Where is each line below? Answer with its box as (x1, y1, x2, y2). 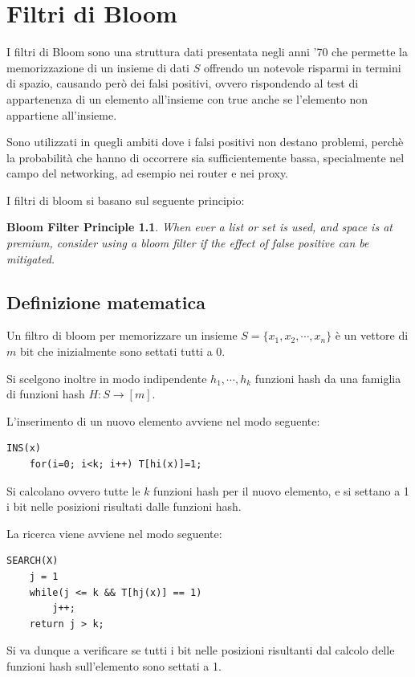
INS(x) (6, 442, 41, 455)
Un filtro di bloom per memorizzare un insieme (6, 327, 238, 344)
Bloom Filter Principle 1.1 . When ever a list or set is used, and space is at (6, 218, 393, 235)
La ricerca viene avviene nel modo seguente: (6, 524, 222, 541)
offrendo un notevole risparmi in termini (203, 59, 401, 75)
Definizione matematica (6, 289, 205, 314)
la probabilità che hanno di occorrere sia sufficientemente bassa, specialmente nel (6, 149, 405, 165)
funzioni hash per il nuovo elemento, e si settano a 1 (153, 482, 409, 499)
